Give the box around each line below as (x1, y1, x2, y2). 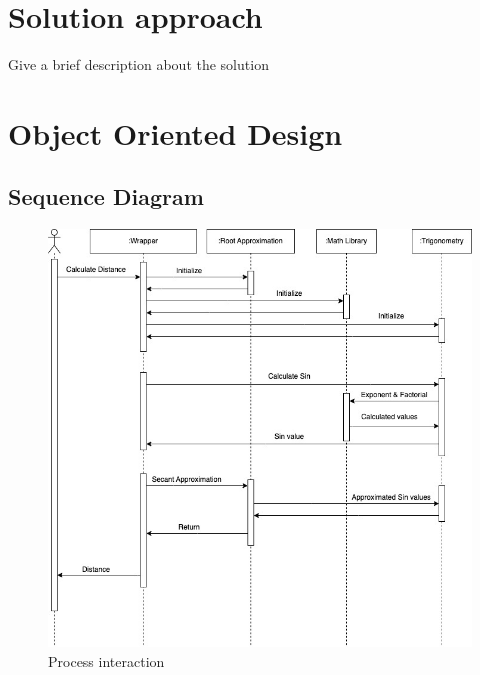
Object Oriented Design (8, 112, 343, 153)
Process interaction (48, 650, 165, 671)
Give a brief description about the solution (8, 54, 269, 75)
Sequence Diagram (8, 181, 204, 212)
